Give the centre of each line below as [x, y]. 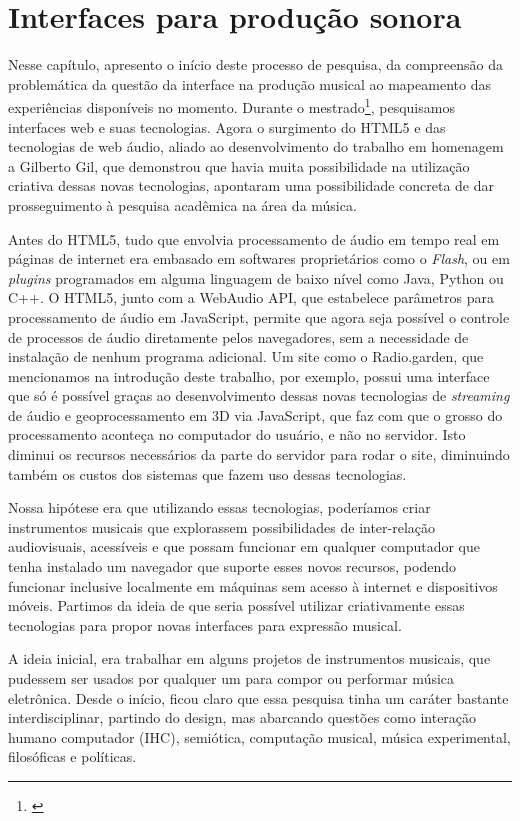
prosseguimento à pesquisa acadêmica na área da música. [182, 204]
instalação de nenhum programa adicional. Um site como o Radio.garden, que [246, 356]
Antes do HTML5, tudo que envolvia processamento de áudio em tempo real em [254, 238]
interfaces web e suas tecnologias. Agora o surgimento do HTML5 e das [227, 126]
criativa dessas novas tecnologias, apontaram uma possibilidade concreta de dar [251, 185]
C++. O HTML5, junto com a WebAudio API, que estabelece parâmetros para [251, 297]
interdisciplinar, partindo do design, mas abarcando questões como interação [242, 717]
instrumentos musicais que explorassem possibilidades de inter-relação [222, 526]
